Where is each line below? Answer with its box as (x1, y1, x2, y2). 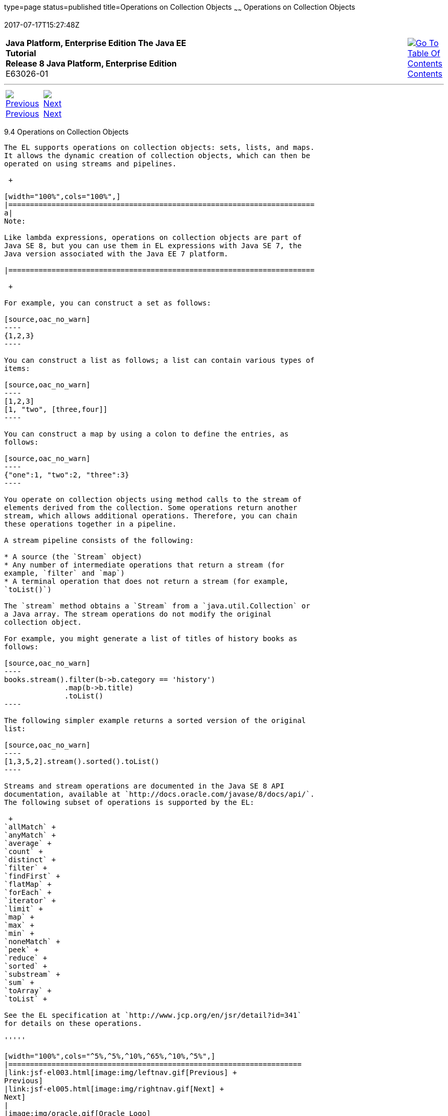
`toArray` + (4, 986, 52, 995)
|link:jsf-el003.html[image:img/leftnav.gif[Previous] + (4, 1068, 237, 1077)
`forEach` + (4, 888, 52, 896)
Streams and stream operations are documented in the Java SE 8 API (4, 781, 284, 790)
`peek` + (4, 945, 39, 954)
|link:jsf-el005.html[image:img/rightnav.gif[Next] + (4, 1084, 224, 1093)
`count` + (4, 847, 43, 856)
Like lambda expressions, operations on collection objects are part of (4, 233, 302, 242)
